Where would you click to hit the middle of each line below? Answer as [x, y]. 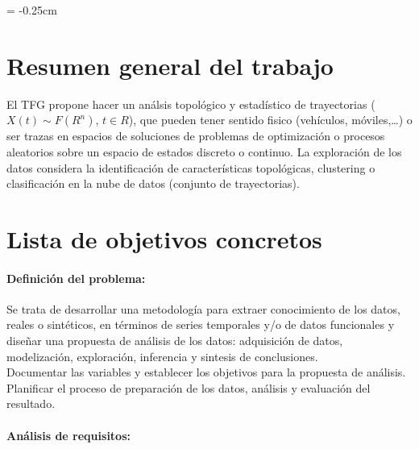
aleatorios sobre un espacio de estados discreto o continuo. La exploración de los [204, 151]
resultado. [31, 403]
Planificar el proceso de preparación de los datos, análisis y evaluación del [189, 387]
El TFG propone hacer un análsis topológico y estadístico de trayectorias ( [191, 104]
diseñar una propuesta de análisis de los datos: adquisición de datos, [175, 341]
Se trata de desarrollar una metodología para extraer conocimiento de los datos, [203, 308]
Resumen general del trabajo [170, 65]
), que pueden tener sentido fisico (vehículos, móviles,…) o [270, 120]
